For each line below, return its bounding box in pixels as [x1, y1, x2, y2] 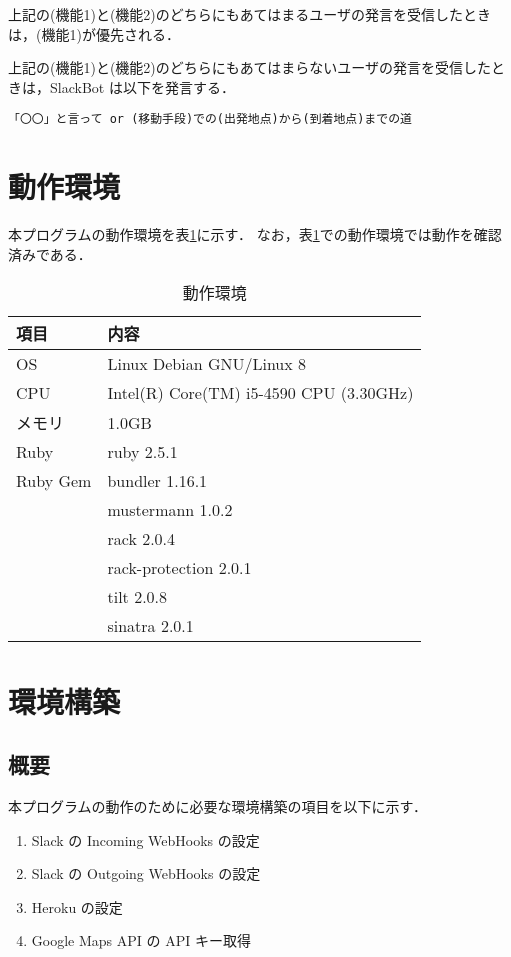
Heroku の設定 [31, 896, 123, 917]
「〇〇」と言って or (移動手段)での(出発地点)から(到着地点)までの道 [8, 112, 412, 127]
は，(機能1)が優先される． [8, 23, 180, 44]
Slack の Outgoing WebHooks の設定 [31, 863, 261, 884]
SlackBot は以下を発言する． [49, 76, 235, 97]
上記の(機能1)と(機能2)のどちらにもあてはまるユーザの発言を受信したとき [8, 4, 491, 24]
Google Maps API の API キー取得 [31, 930, 251, 951]
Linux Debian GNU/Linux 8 [107, 352, 307, 376]
